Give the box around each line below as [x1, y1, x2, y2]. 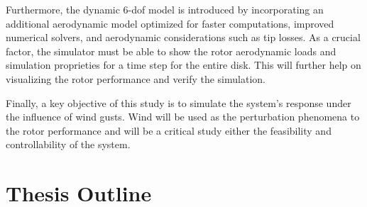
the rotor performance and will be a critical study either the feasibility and [6, 123, 332, 138]
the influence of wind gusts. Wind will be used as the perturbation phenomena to [6, 109, 360, 124]
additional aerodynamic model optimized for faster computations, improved [6, 16, 334, 30]
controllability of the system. [6, 137, 131, 152]
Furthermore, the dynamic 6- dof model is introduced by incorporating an [6, 2, 324, 16]
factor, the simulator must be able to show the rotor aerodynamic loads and [6, 43, 336, 58]
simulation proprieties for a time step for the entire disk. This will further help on [6, 57, 361, 72]
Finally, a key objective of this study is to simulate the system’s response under [6, 95, 351, 110]
